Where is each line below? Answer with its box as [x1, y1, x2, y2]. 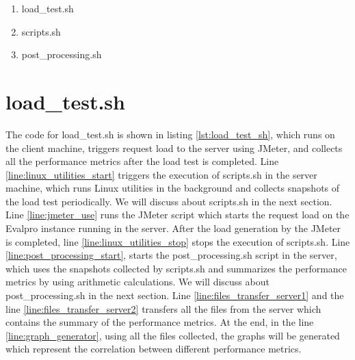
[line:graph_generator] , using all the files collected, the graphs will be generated [5, 328, 340, 342]
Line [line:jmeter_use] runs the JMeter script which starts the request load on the [5, 207, 350, 222]
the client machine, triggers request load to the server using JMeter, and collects [5, 140, 343, 155]
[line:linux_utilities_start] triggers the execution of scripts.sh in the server [5, 167, 317, 181]
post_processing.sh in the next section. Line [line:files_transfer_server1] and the [5, 288, 344, 303]
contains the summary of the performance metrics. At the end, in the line [5, 315, 314, 329]
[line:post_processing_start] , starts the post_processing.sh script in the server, [5, 248, 337, 262]
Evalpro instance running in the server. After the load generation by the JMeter [5, 221, 341, 235]
